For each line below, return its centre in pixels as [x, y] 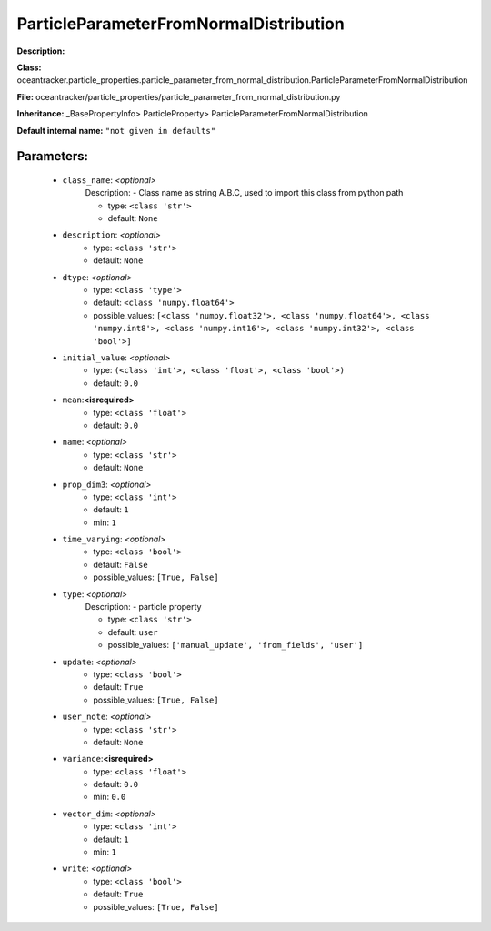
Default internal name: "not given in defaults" [116, 130]
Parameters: [52, 156]
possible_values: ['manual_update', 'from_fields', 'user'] [235, 645]
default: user [133, 632]
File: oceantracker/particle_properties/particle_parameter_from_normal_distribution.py [179, 96]
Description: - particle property [143, 607]
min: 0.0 [110, 797]
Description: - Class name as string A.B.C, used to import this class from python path [244, 193]
